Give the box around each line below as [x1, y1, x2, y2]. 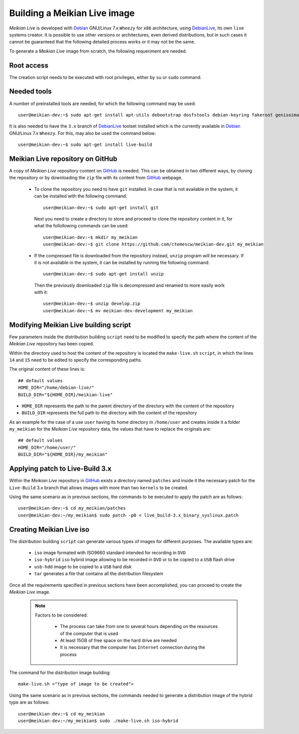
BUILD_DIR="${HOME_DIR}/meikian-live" [18, 392, 113, 397]
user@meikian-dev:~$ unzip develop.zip [43, 301, 141, 307]
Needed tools [9, 87, 52, 96]
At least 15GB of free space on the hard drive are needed [60, 637, 177, 643]
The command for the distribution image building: [9, 670, 111, 676]
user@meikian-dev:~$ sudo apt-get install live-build [18, 142, 152, 147]
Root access [9, 61, 48, 69]
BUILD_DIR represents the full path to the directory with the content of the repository [21, 410, 197, 416]
